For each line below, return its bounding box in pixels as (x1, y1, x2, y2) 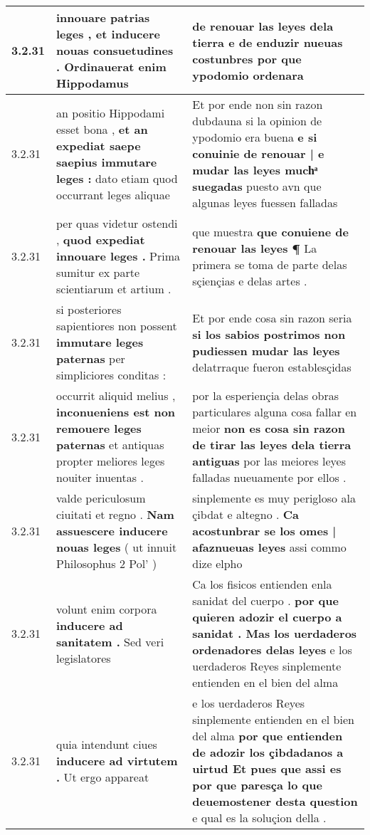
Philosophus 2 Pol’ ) (56, 555, 157, 572)
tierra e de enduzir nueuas (192, 33, 343, 51)
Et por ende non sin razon (192, 96, 323, 112)
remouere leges (56, 420, 142, 436)
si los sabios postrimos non (192, 325, 346, 342)
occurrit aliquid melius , (56, 387, 176, 404)
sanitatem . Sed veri (56, 633, 164, 650)
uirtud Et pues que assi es (192, 760, 342, 777)
